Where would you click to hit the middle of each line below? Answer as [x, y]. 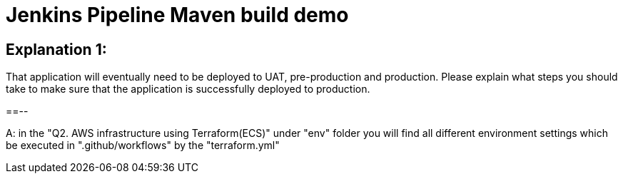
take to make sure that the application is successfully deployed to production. [188, 89]
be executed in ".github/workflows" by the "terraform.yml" [143, 145]
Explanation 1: [56, 49]
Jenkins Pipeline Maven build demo [177, 15]
